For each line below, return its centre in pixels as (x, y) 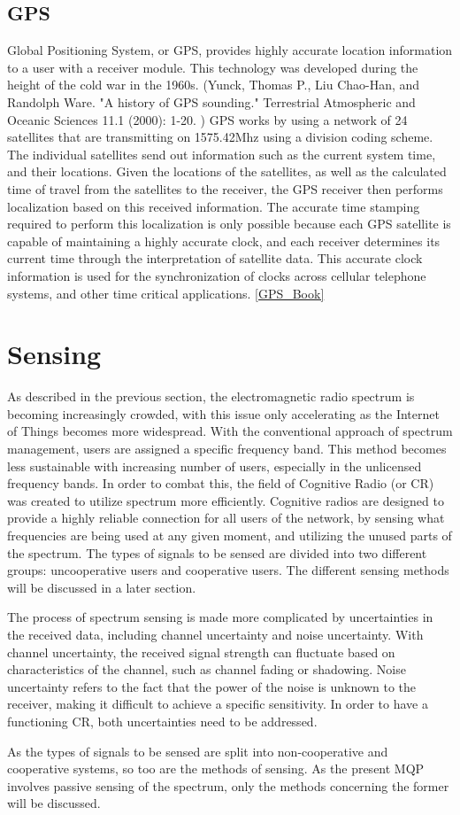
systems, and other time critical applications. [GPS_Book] (166, 293)
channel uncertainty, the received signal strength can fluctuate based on (201, 652)
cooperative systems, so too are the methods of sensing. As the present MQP (216, 768)
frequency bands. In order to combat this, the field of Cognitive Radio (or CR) (221, 483)
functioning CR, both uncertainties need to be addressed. (162, 721)
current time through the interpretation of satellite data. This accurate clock (215, 258)
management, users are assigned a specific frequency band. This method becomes (227, 449)
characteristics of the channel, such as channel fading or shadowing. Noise (207, 669)
